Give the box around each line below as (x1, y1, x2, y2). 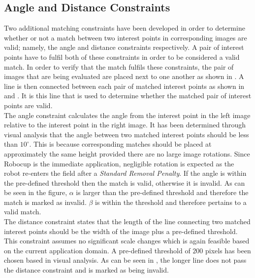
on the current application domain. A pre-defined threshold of (4, 245, 191, 255)
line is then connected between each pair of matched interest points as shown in (4, 80, 245, 91)
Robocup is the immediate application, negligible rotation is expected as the (4, 158, 234, 168)
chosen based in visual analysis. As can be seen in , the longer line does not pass (4, 255, 247, 265)
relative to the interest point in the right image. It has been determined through (4, 119, 246, 130)
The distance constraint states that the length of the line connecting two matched (4, 216, 251, 227)
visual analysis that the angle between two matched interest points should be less (4, 129, 249, 139)
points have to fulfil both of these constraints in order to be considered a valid (4, 51, 240, 62)
